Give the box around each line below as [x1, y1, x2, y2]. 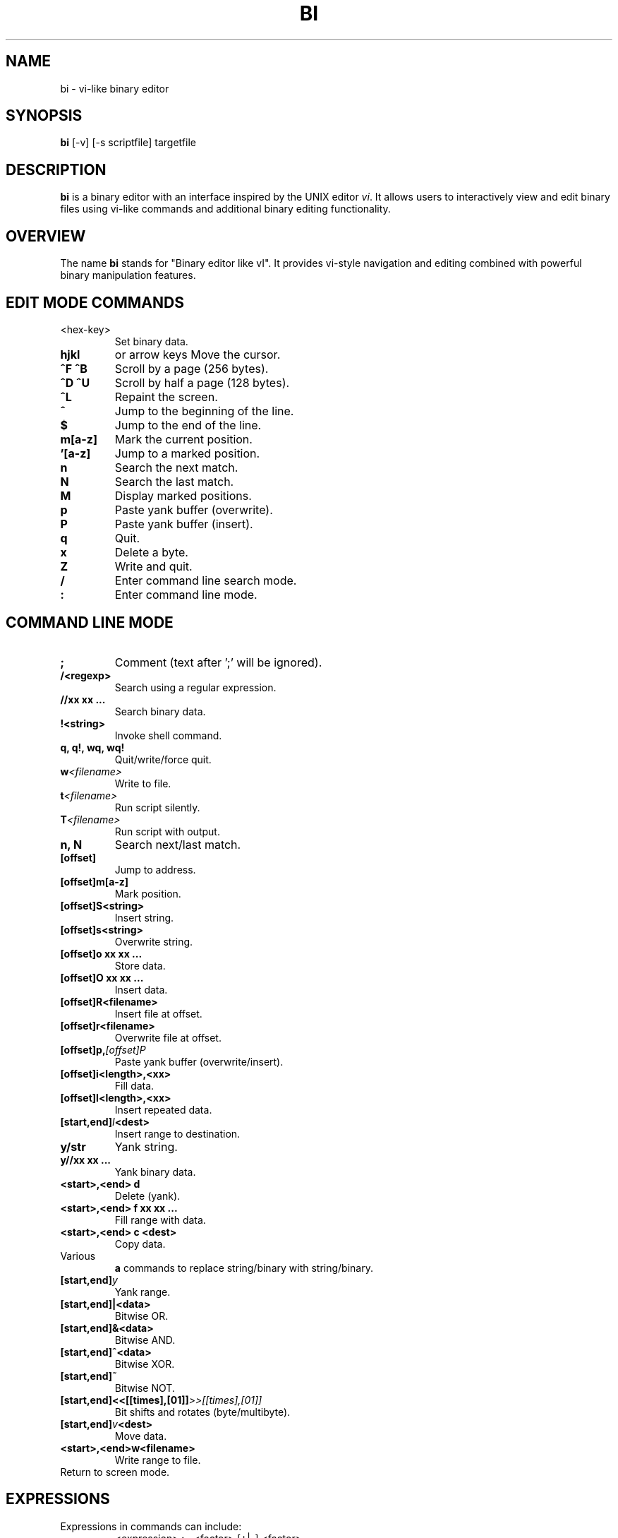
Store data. [114, 959, 166, 972]
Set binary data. [114, 335, 188, 347]
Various [60, 1249, 96, 1262]
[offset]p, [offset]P [60, 1043, 146, 1056]
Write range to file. [114, 1453, 201, 1466]
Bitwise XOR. [114, 1357, 175, 1370]
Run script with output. [114, 825, 220, 837]
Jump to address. [114, 863, 196, 876]
